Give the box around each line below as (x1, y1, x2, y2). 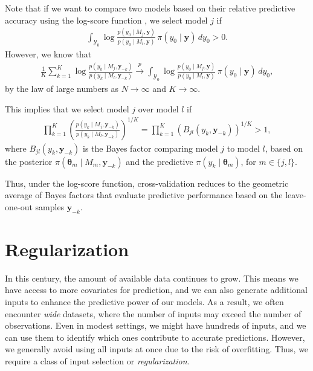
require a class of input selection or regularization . (5, 354, 190, 367)
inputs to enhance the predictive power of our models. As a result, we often (5, 295, 284, 308)
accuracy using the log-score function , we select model (5, 13, 208, 26)
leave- (285, 189, 306, 201)
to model (227, 141, 260, 154)
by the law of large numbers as (5, 82, 119, 94)
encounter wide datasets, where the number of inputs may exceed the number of (5, 307, 302, 320)
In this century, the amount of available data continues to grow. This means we (5, 271, 298, 284)
